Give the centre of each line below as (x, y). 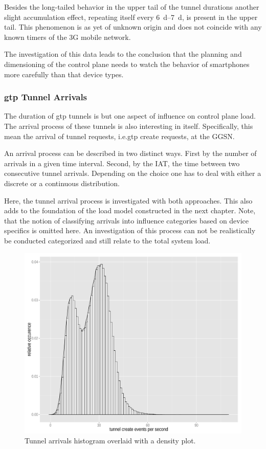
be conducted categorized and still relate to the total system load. (107, 240)
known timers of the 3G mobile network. (68, 37)
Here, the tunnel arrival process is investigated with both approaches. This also (128, 200)
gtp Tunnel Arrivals (46, 97)
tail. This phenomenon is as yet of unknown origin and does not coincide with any (133, 27)
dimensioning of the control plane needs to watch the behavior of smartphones (127, 64)
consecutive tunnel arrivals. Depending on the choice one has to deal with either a (133, 173)
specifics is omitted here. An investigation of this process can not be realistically (130, 230)
